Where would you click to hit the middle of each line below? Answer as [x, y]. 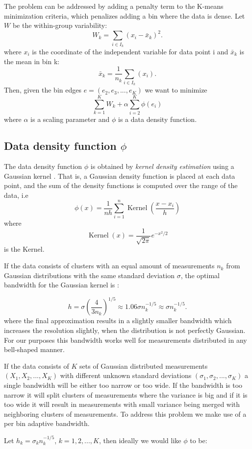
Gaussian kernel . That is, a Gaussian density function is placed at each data [120, 176]
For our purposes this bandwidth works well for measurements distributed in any [126, 340]
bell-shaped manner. [34, 349]
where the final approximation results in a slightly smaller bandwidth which [118, 320]
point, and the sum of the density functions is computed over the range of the [121, 185]
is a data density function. [158, 119]
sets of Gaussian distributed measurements [144, 366]
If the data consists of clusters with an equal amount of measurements [109, 266]
